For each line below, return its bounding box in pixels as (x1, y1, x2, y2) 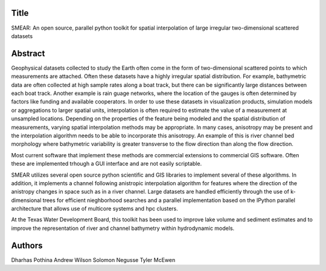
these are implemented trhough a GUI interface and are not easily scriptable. (11, 160, 202, 168)
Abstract (11, 48, 45, 59)
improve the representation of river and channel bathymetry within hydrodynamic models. (11, 224, 235, 232)
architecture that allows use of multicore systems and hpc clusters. (11, 205, 178, 212)
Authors (11, 240, 43, 250)
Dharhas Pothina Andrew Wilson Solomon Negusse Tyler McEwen (11, 256, 176, 263)
